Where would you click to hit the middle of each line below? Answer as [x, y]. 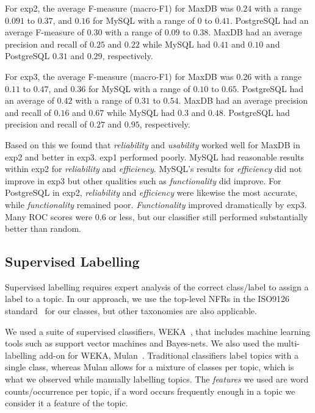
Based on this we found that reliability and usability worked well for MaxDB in [153, 144]
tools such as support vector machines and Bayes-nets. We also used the [140, 343]
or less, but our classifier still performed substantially [208, 216]
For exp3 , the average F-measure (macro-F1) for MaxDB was [119, 76]
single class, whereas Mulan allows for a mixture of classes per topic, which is [150, 367]
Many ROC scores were [49, 216]
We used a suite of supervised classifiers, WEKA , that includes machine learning [158, 331]
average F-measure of [45, 32]
